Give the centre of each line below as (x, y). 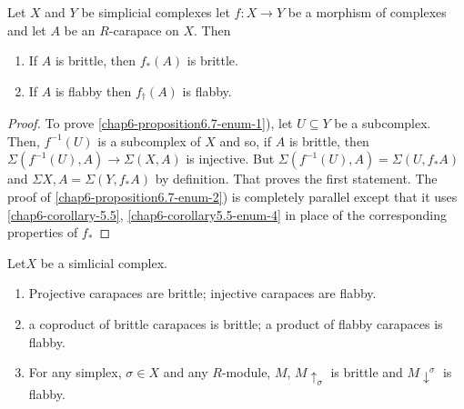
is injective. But (230, 159)
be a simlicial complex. (104, 262)
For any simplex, (75, 372)
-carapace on (144, 30)
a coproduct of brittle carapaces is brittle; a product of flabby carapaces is (236, 323)
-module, (246, 372)
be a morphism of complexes (367, 12)
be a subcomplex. (383, 123)
